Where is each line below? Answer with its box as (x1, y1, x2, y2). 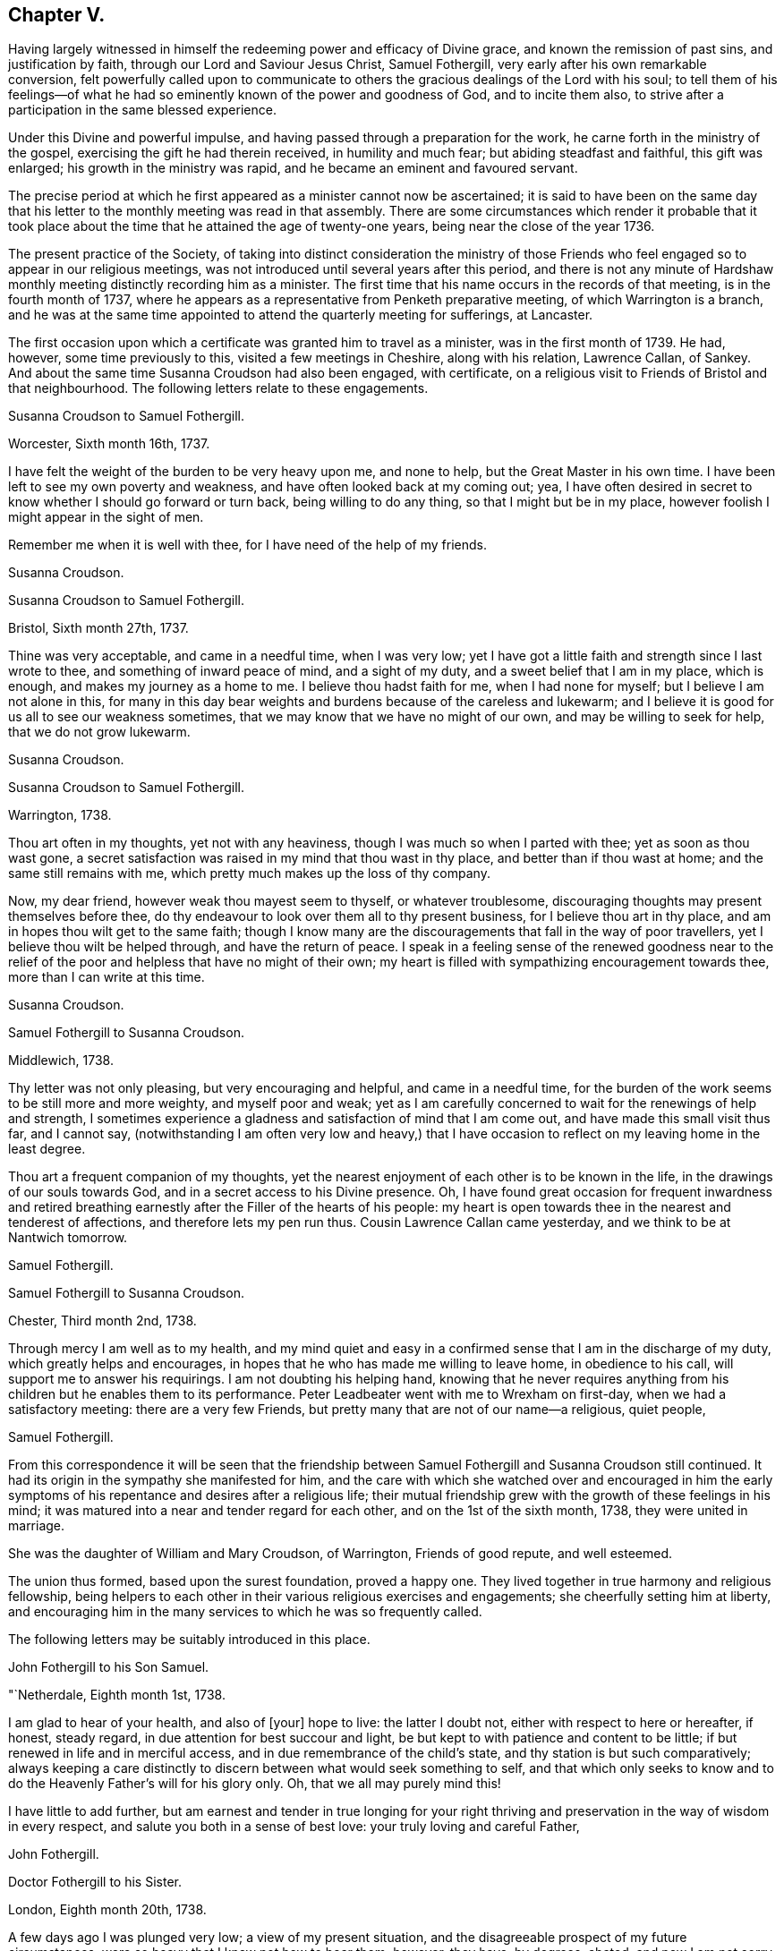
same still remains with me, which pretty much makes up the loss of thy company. (8, 865, 490, 882)
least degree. (8, 1141, 86, 1157)
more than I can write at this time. (8, 969, 205, 985)
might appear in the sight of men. (8, 509, 204, 525)
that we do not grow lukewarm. (8, 724, 191, 740)
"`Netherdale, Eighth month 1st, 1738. (8, 1687, 226, 1703)
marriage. (8, 1518, 65, 1534)
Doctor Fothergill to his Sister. (8, 1874, 182, 1890)
